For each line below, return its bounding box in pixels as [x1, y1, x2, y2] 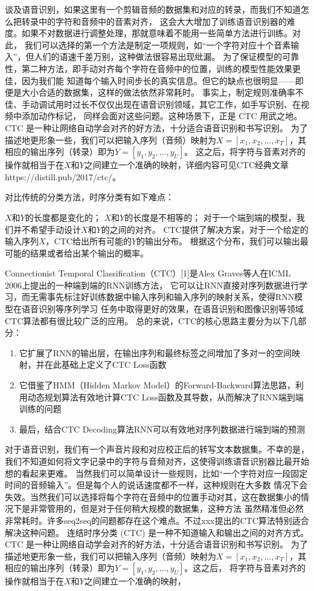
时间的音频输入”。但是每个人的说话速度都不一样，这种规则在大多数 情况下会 [5, 478, 308, 491]
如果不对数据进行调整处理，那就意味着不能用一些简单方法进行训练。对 [21, 27, 301, 39]
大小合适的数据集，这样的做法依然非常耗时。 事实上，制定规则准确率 [21, 86, 295, 99]
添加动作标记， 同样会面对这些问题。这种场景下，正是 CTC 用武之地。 [21, 109, 303, 122]
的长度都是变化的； [25, 211, 101, 223]
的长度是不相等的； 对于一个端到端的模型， [124, 211, 296, 223]
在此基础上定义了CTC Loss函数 [44, 358, 167, 371]
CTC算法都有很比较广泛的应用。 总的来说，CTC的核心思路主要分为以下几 [5, 314, 298, 327]
